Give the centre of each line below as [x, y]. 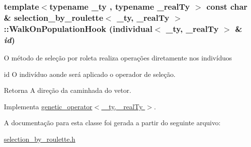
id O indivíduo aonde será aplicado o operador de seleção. [90, 74]
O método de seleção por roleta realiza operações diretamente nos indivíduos [118, 57]
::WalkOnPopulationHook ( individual [78, 28]
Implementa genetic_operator [48, 106]
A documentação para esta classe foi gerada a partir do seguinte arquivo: [112, 123]
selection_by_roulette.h [40, 139]
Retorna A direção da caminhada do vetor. [68, 90]
